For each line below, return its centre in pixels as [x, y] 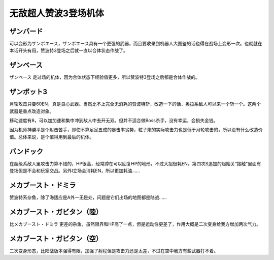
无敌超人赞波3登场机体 [57, 13]
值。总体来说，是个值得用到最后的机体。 [52, 137]
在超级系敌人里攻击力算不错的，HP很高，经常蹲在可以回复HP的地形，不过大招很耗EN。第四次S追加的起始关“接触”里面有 [135, 163]
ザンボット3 [28, 92]
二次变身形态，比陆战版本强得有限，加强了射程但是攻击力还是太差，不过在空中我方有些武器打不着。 [114, 251]
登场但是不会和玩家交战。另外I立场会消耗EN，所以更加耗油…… [75, 171]
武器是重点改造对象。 [32, 111]
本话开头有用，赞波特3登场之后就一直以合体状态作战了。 [68, 50]
